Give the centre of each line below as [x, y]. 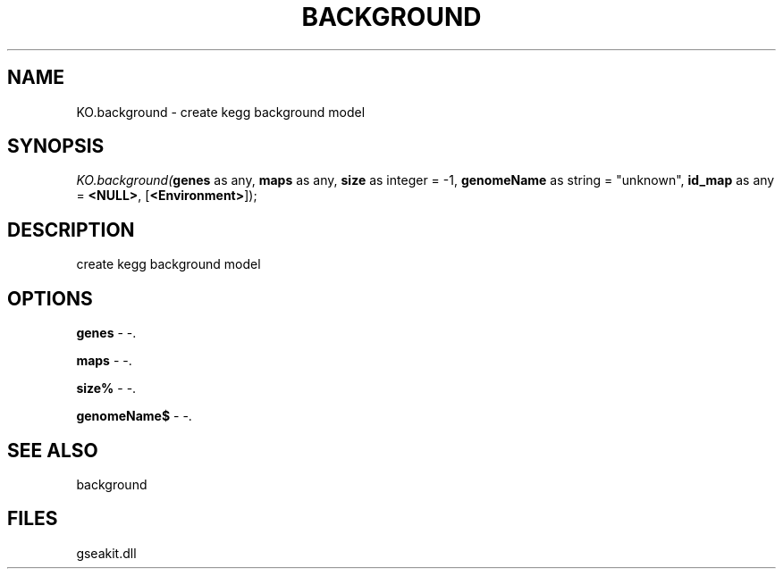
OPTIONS [50, 298]
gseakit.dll [106, 553]
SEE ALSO [53, 450]
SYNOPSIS [56, 146]
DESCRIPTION [71, 230]
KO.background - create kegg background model [221, 112]
